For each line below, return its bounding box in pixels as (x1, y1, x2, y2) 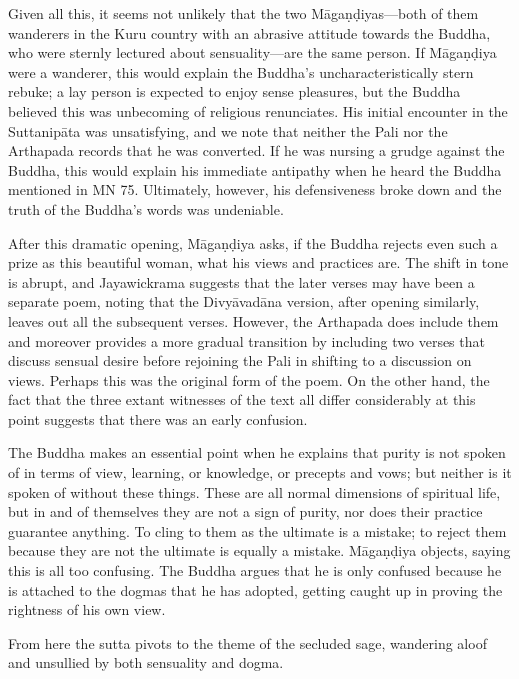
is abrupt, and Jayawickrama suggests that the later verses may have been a (8, 271, 475, 292)
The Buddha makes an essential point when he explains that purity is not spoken (8, 442, 506, 463)
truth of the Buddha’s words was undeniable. (8, 198, 284, 219)
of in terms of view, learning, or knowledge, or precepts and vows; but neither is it (8, 462, 512, 483)
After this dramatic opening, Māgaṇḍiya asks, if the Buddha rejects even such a (8, 232, 498, 253)
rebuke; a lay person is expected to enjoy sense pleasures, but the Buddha (8, 81, 461, 102)
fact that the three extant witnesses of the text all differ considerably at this (8, 389, 476, 410)
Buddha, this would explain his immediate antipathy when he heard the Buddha (8, 159, 502, 180)
